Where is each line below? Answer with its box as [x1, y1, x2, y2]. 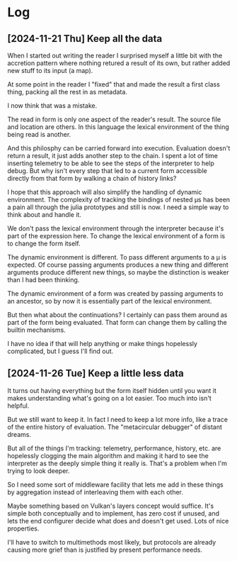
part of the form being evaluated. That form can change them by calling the [7, 318, 228, 326]
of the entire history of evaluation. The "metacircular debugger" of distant [7, 423, 223, 431]
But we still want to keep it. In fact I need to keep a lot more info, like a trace [7, 415, 229, 423]
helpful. [7, 401, 30, 410]
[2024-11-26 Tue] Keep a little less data [7, 367, 184, 379]
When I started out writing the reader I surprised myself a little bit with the [7, 51, 223, 60]
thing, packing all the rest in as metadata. [7, 88, 127, 96]
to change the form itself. [7, 239, 81, 248]
